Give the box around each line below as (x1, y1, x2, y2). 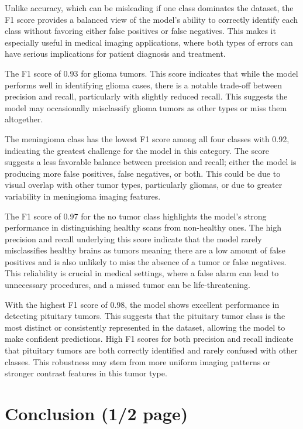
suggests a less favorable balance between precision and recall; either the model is (5, 156, 297, 168)
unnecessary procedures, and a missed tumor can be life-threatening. (5, 279, 250, 291)
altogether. (5, 113, 43, 125)
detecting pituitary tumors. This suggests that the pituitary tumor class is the (5, 310, 285, 322)
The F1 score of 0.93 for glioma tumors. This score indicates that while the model (5, 67, 298, 79)
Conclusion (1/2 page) (5, 401, 188, 425)
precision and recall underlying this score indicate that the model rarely (5, 232, 262, 245)
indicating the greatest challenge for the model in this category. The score (5, 144, 269, 156)
